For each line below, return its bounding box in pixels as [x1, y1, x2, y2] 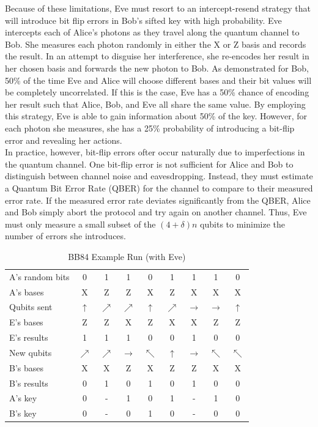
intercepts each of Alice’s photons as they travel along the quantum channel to [5, 26, 300, 39]
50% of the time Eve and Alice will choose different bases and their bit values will [5, 73, 312, 86]
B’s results [9, 376, 48, 389]
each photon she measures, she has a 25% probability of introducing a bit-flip [5, 121, 295, 134]
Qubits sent [9, 300, 53, 313]
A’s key [9, 392, 37, 404]
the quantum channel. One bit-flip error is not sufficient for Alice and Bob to [5, 157, 294, 170]
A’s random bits [9, 270, 70, 283]
